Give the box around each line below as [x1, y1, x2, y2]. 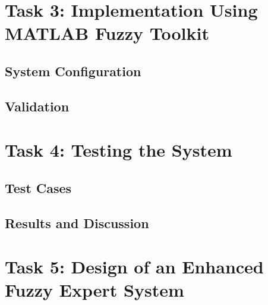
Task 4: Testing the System [5, 138, 232, 162]
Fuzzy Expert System [5, 278, 184, 302]
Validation [5, 97, 70, 115]
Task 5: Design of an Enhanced [5, 254, 264, 279]
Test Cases [5, 178, 72, 197]
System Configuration [5, 61, 141, 80]
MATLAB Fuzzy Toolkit [5, 21, 209, 45]
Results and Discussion [5, 213, 149, 232]
